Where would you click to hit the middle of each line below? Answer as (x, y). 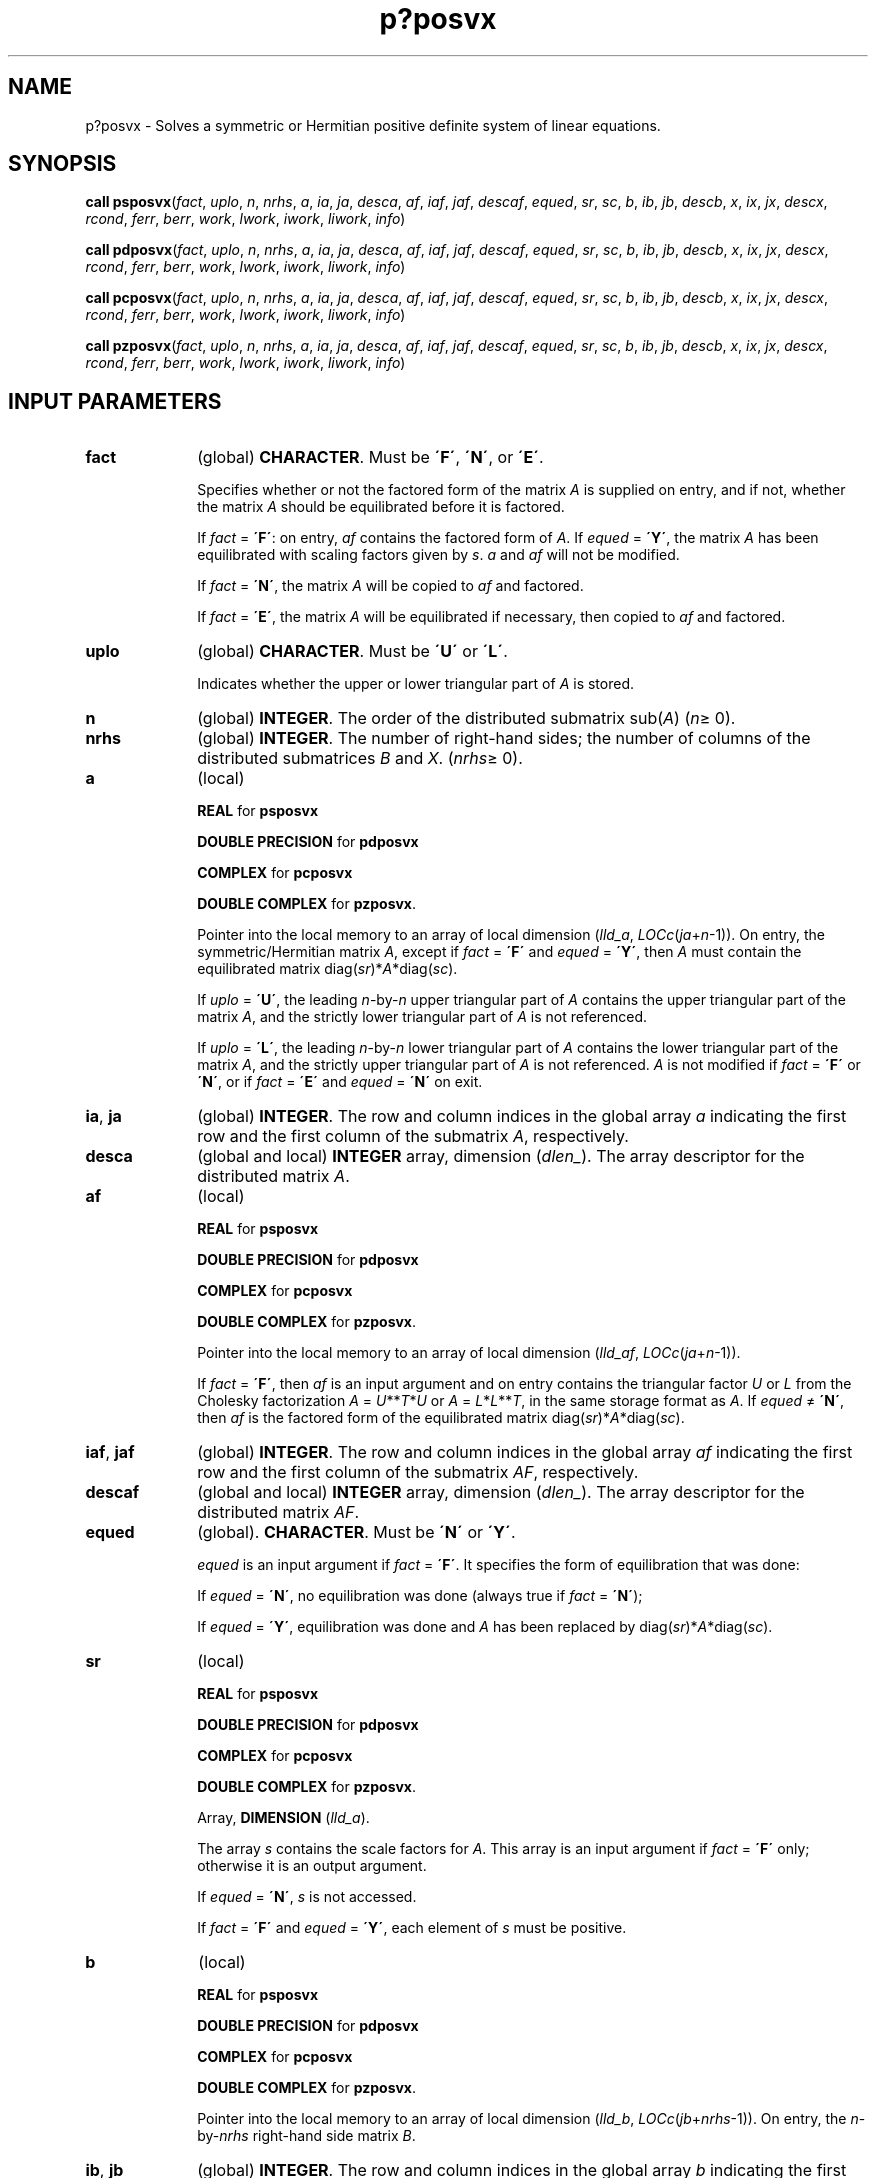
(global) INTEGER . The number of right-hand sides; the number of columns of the (504, 738)
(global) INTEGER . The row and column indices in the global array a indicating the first (522, 1116)
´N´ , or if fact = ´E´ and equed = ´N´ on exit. (340, 1082)
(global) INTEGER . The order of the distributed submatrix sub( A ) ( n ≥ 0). (466, 718)
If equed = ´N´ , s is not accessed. (307, 1897)
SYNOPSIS (62, 164)
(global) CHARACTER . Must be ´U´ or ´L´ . (352, 651)
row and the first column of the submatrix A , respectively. (413, 1136)
